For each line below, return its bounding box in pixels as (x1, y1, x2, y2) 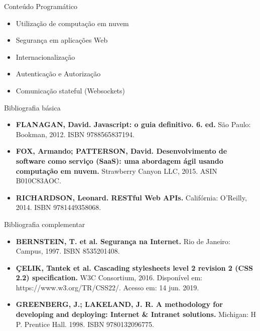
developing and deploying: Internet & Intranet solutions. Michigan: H (16, 309, 256, 319)
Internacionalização (16, 51, 75, 62)
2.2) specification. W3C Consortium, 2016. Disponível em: (16, 272, 202, 283)
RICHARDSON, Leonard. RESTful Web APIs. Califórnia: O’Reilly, (16, 192, 247, 202)
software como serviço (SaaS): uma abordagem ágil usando (16, 155, 223, 166)
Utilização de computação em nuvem (16, 18, 129, 28)
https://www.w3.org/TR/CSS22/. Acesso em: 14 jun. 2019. (16, 282, 199, 292)
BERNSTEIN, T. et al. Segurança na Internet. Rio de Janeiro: (16, 236, 230, 246)
